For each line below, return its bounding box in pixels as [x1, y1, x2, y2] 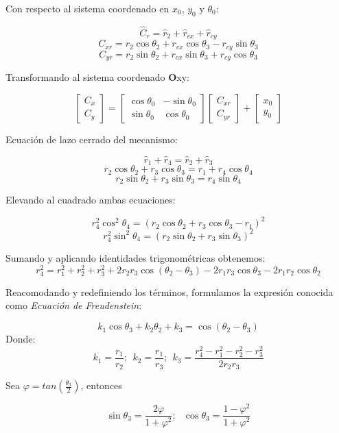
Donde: [5, 332, 36, 346]
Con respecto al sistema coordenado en [5, 1, 169, 15]
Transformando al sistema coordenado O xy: [5, 70, 189, 84]
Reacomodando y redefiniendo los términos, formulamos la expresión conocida [5, 284, 334, 299]
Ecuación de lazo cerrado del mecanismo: [5, 132, 178, 146]
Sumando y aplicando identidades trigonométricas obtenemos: [5, 251, 266, 265]
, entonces [80, 378, 122, 393]
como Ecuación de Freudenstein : [5, 298, 142, 312]
